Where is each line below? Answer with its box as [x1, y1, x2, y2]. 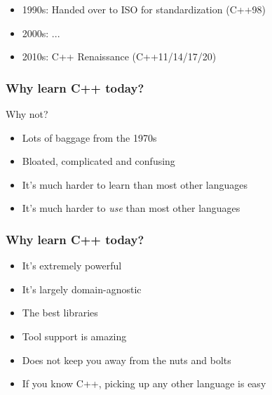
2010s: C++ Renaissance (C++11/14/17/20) [22, 49, 217, 64]
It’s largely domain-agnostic [22, 281, 142, 296]
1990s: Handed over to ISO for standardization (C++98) [22, 2, 266, 16]
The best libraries [22, 305, 98, 320]
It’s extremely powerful [22, 258, 122, 273]
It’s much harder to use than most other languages [22, 201, 240, 215]
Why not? [6, 107, 48, 121]
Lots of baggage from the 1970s [22, 130, 157, 145]
